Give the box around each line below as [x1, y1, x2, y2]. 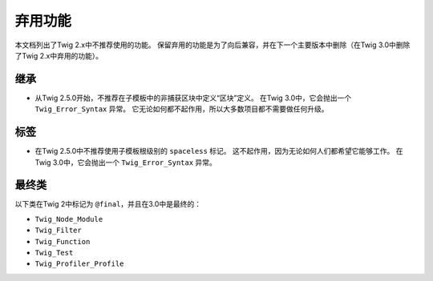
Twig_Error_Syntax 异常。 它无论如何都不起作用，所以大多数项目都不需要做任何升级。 [34, 104, 329, 114]
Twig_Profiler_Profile [34, 259, 124, 268]
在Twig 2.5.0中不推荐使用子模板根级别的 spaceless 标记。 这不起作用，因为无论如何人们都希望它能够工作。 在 [34, 147, 403, 156]
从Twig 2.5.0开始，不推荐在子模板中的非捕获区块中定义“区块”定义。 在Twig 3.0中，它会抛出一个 [34, 93, 352, 102]
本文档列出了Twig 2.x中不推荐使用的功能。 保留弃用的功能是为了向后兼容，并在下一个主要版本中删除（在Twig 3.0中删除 [14, 40, 411, 50]
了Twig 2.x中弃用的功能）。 [14, 50, 103, 60]
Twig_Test [34, 248, 74, 257]
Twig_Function [34, 237, 91, 246]
